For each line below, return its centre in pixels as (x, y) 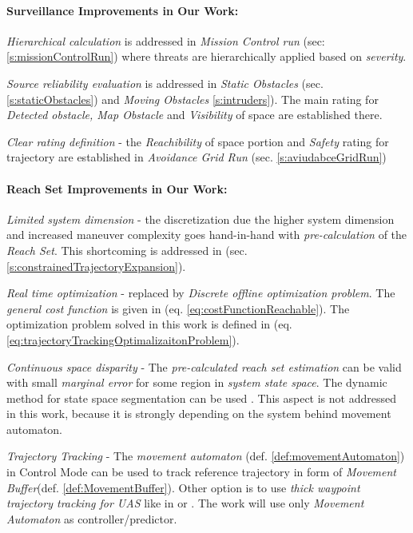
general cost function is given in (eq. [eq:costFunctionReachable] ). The (178, 308)
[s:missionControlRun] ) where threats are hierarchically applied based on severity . (206, 56)
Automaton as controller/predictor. (92, 518)
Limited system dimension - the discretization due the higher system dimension (201, 219)
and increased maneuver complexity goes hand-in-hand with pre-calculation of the (207, 235)
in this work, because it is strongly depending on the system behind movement (199, 414)
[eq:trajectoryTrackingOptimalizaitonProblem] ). (123, 339)
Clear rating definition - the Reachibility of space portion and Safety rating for (198, 141)
